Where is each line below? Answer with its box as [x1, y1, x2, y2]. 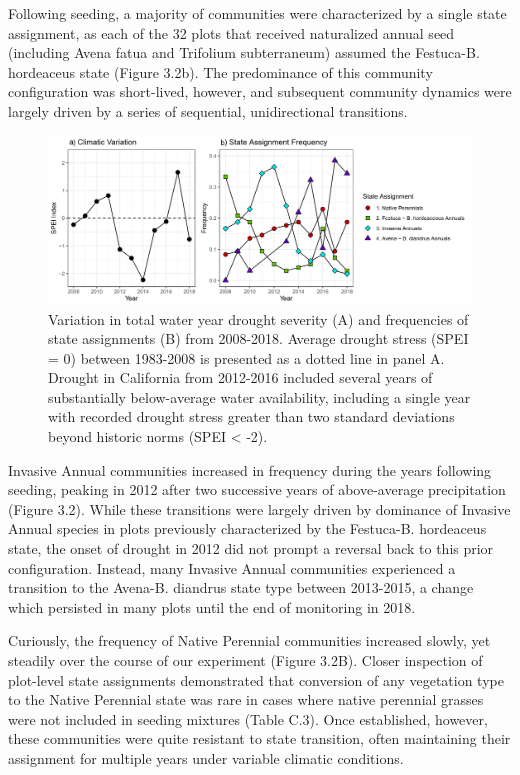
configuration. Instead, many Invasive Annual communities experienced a [8, 557, 456, 578]
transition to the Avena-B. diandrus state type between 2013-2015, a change [8, 577, 474, 598]
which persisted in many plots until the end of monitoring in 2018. [8, 596, 416, 617]
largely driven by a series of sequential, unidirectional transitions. [8, 100, 408, 121]
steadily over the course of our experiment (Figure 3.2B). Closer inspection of [8, 650, 483, 670]
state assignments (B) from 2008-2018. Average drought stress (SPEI [48, 328, 469, 349]
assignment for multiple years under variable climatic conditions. [8, 747, 404, 768]
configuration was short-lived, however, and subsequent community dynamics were [8, 81, 512, 102]
